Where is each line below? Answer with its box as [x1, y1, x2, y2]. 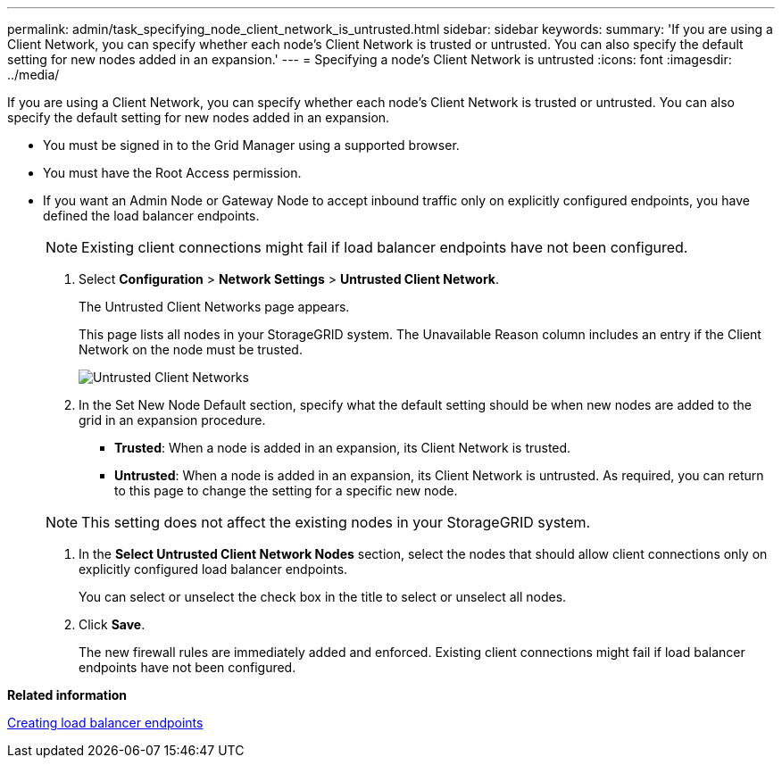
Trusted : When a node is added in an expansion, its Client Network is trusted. [114, 440, 571, 455]
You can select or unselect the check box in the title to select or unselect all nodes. [79, 589, 567, 604]
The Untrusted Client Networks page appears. [79, 299, 350, 314]
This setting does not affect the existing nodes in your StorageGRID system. [81, 513, 591, 531]
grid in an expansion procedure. [79, 412, 266, 428]
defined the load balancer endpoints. [43, 208, 260, 223]
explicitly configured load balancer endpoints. [79, 561, 348, 577]
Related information [7, 687, 128, 703]
